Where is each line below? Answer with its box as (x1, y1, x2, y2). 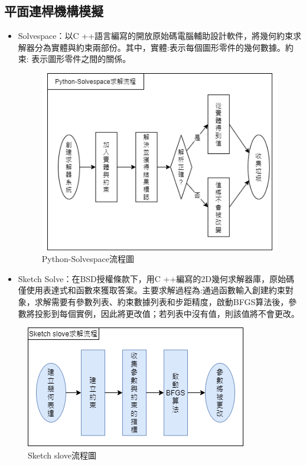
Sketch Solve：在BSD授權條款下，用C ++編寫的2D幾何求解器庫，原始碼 (18, 272, 295, 284)
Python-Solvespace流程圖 (41, 253, 135, 265)
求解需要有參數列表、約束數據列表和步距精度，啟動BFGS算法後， (34, 295, 289, 307)
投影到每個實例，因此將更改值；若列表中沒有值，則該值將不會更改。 (34, 307, 300, 319)
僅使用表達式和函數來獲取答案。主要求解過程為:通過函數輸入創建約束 (18, 284, 285, 296)
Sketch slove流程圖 (28, 448, 96, 461)
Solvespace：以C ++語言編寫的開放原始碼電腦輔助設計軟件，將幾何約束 (18, 30, 293, 42)
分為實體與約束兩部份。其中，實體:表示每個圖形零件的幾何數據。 (34, 41, 285, 53)
